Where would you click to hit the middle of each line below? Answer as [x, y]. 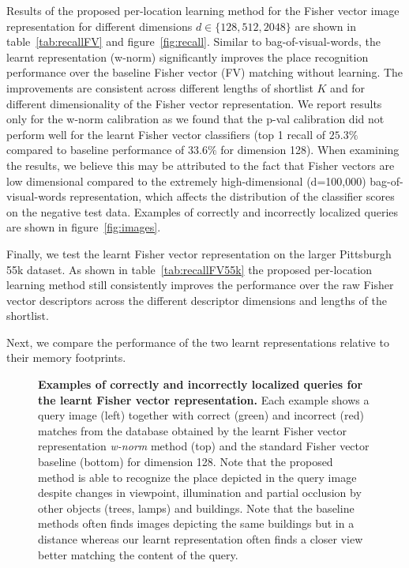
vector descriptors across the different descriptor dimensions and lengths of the [197, 300]
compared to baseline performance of [96, 150]
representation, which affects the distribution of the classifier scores [232, 196]
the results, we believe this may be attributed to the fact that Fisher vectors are [201, 165]
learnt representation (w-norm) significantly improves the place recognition [188, 56]
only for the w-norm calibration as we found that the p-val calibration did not [195, 119]
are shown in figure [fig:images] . [84, 227]
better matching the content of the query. [138, 554]
